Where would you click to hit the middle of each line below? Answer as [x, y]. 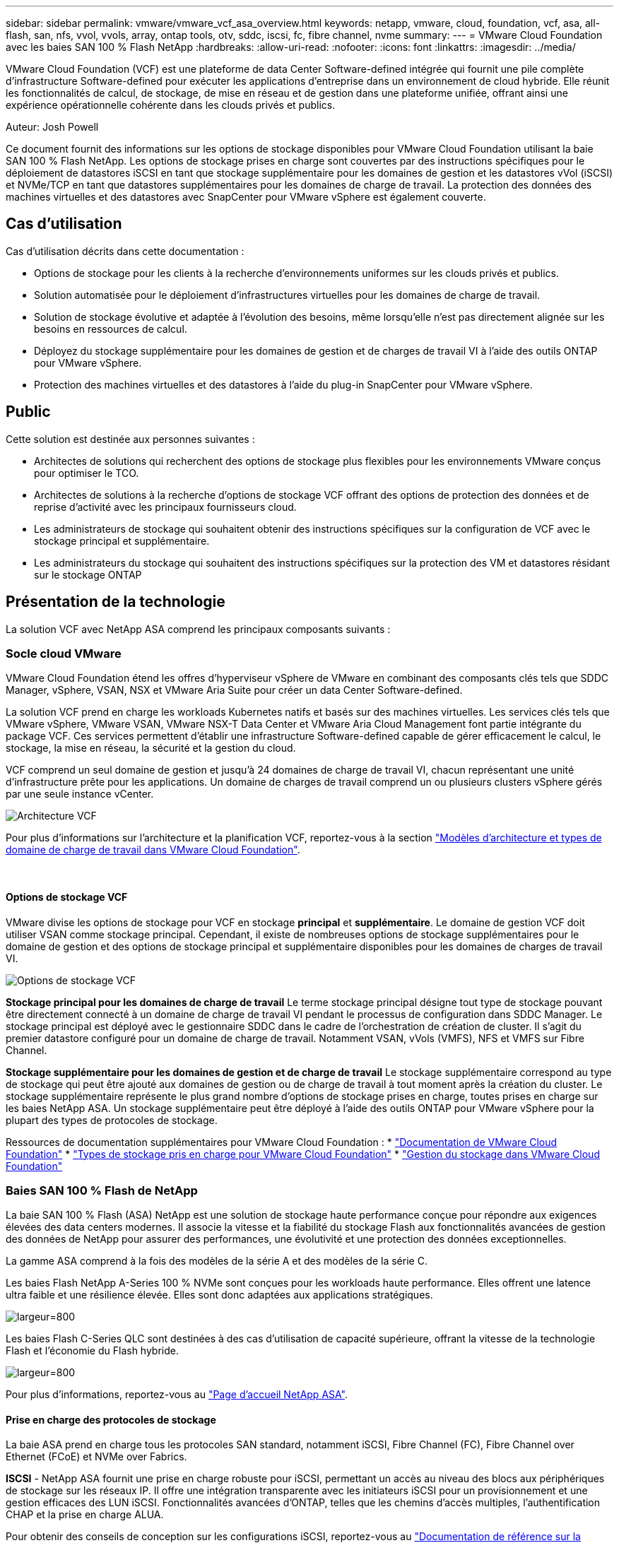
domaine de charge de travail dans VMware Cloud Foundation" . [153, 850]
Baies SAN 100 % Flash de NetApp [102, 1190]
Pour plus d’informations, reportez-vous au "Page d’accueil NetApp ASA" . [177, 1395]
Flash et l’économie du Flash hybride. [92, 1351]
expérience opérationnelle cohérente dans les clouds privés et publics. [171, 105]
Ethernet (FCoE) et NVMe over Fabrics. [96, 1457]
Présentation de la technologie [116, 602]
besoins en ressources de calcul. [111, 329]
